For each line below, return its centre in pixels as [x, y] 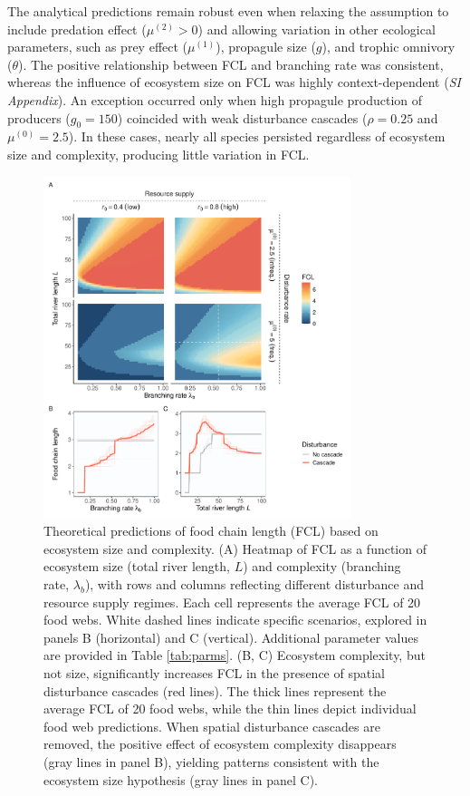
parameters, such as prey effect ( [98, 47]
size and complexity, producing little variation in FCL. [158, 154]
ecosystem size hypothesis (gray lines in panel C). [181, 779]
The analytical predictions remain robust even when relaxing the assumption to [228, 11]
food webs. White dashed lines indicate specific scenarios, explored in [235, 620]
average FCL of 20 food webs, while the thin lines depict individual [230, 709]
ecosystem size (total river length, [137, 566]
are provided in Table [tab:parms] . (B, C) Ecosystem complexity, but [235, 655]
